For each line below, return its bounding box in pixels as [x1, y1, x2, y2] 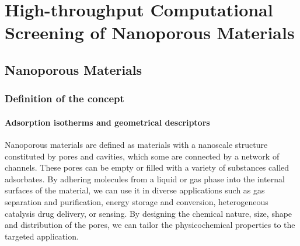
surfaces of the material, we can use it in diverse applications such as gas [5, 184, 265, 196]
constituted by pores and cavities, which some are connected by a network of [5, 150, 280, 162]
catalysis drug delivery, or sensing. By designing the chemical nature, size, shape [5, 207, 292, 219]
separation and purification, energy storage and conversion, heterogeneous [5, 195, 268, 207]
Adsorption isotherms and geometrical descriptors [5, 116, 210, 128]
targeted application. [5, 230, 79, 242]
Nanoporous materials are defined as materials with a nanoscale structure [5, 138, 268, 150]
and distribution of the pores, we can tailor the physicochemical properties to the [5, 219, 295, 231]
